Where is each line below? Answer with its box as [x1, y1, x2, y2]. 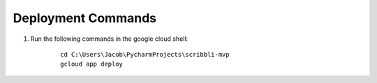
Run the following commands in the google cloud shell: [30, 35, 188, 43]
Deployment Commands [13, 10, 157, 26]
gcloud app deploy [60, 60, 124, 68]
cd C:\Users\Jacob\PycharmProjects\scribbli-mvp [60, 50, 230, 58]
